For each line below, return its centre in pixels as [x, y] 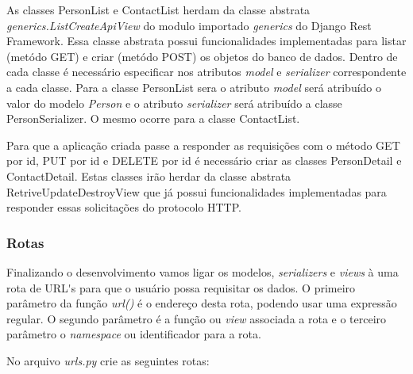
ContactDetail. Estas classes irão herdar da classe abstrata [149, 176]
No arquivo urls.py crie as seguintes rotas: [108, 360]
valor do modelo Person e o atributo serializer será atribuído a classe [174, 103]
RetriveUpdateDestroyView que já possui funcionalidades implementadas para [197, 191]
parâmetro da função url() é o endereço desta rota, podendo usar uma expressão [202, 303]
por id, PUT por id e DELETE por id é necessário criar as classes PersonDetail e [204, 160]
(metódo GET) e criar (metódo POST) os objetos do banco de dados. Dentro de [202, 56]
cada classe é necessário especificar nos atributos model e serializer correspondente [206, 72]
